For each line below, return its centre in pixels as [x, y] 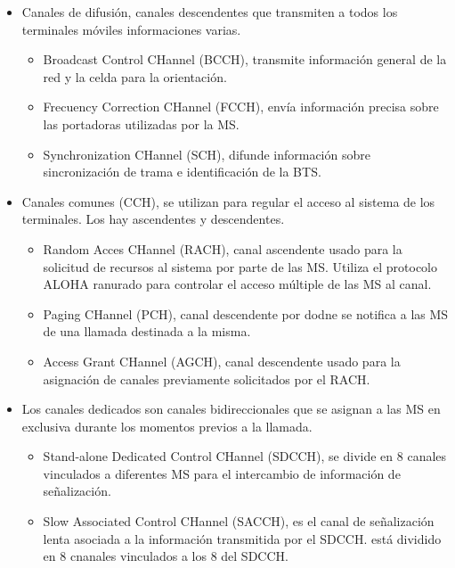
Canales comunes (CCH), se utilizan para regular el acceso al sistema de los [228, 201]
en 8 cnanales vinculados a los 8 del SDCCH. [166, 556]
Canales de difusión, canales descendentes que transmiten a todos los [210, 12]
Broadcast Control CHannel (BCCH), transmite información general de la [245, 59]
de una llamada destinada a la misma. [147, 331]
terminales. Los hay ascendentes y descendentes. [153, 219]
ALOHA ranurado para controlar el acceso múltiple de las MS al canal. [237, 284]
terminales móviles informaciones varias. [131, 29]
